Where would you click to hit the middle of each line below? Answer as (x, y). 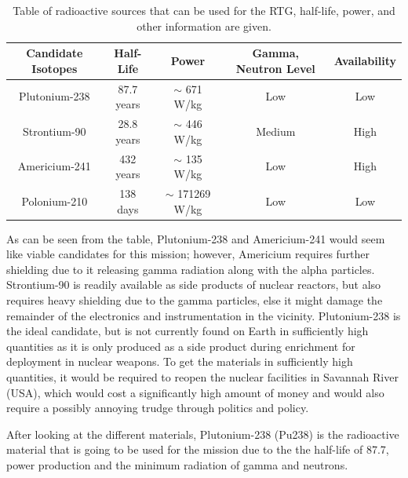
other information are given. (204, 26)
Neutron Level (275, 68)
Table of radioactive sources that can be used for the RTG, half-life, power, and (204, 10)
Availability (365, 60)
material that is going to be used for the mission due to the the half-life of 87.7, (198, 449)
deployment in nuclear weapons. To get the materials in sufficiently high (180, 361)
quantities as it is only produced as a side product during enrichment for (181, 346)
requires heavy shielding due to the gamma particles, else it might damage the (195, 300)
